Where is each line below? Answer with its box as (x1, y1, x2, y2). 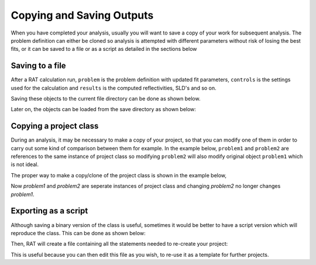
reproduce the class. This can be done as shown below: (11, 229, 146, 236)
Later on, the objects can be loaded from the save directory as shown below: (11, 106, 196, 113)
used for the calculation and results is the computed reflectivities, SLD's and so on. (11, 84, 217, 91)
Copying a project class (11, 121, 99, 131)
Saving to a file (11, 61, 67, 71)
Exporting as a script (11, 206, 88, 216)
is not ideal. (11, 161, 39, 168)
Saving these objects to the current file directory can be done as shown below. (11, 95, 201, 102)
